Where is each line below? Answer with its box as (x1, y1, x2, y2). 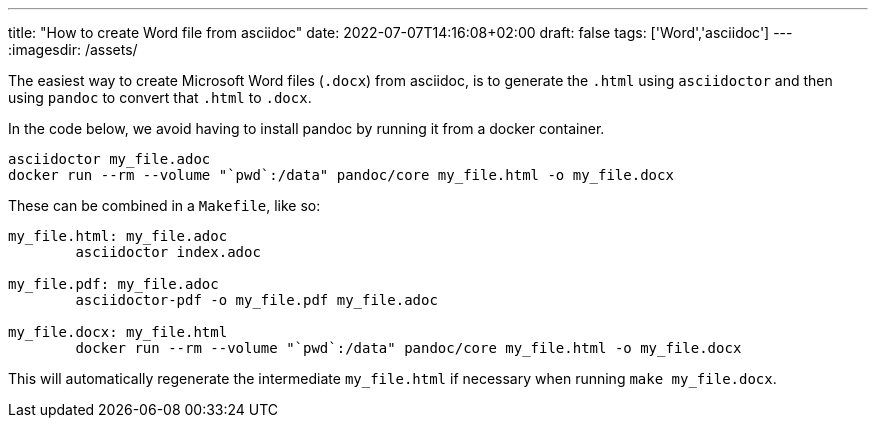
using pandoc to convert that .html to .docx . (8, 89, 312, 106)
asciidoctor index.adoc (75, 244, 261, 260)
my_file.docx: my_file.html (8, 324, 228, 340)
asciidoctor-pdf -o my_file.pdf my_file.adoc (75, 292, 438, 308)
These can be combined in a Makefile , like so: (8, 197, 321, 214)
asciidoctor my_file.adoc (8, 151, 211, 167)
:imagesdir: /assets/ (8, 41, 138, 58)
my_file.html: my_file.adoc (8, 228, 228, 244)
